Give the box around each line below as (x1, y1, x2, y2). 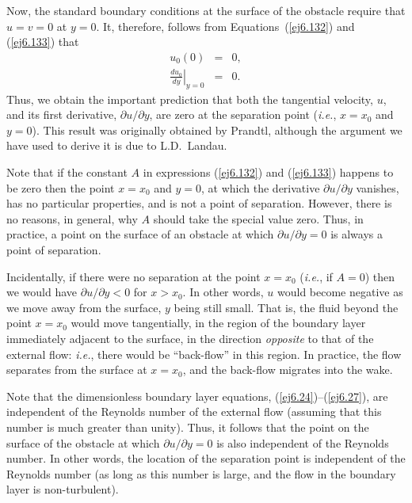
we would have (6, 284, 78, 300)
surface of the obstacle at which (6, 434, 160, 451)
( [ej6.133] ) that (6, 33, 79, 50)
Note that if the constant (6, 164, 128, 181)
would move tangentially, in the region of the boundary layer (71, 314, 366, 331)
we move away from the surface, (6, 299, 162, 315)
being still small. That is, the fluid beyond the (174, 299, 399, 315)
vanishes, (356, 179, 399, 196)
